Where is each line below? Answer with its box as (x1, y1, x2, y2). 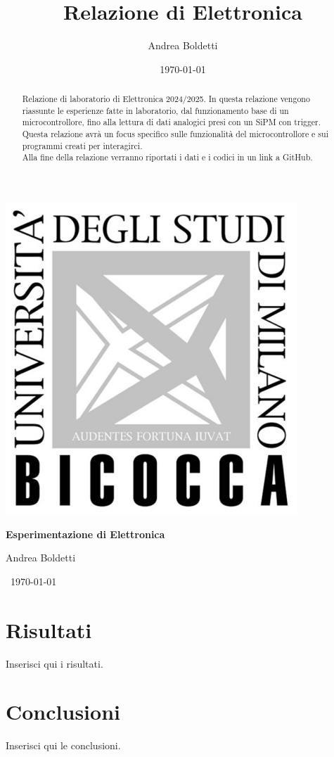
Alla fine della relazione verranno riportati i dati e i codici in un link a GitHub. (22, 151, 313, 163)
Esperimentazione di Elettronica (6, 526, 165, 541)
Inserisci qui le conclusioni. (6, 738, 121, 753)
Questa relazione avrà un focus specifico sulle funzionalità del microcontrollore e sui (22, 128, 328, 140)
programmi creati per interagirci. (22, 139, 143, 151)
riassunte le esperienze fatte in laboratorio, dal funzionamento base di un (22, 104, 289, 116)
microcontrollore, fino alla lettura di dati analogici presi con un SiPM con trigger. (22, 116, 321, 128)
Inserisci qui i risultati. (6, 656, 103, 670)
